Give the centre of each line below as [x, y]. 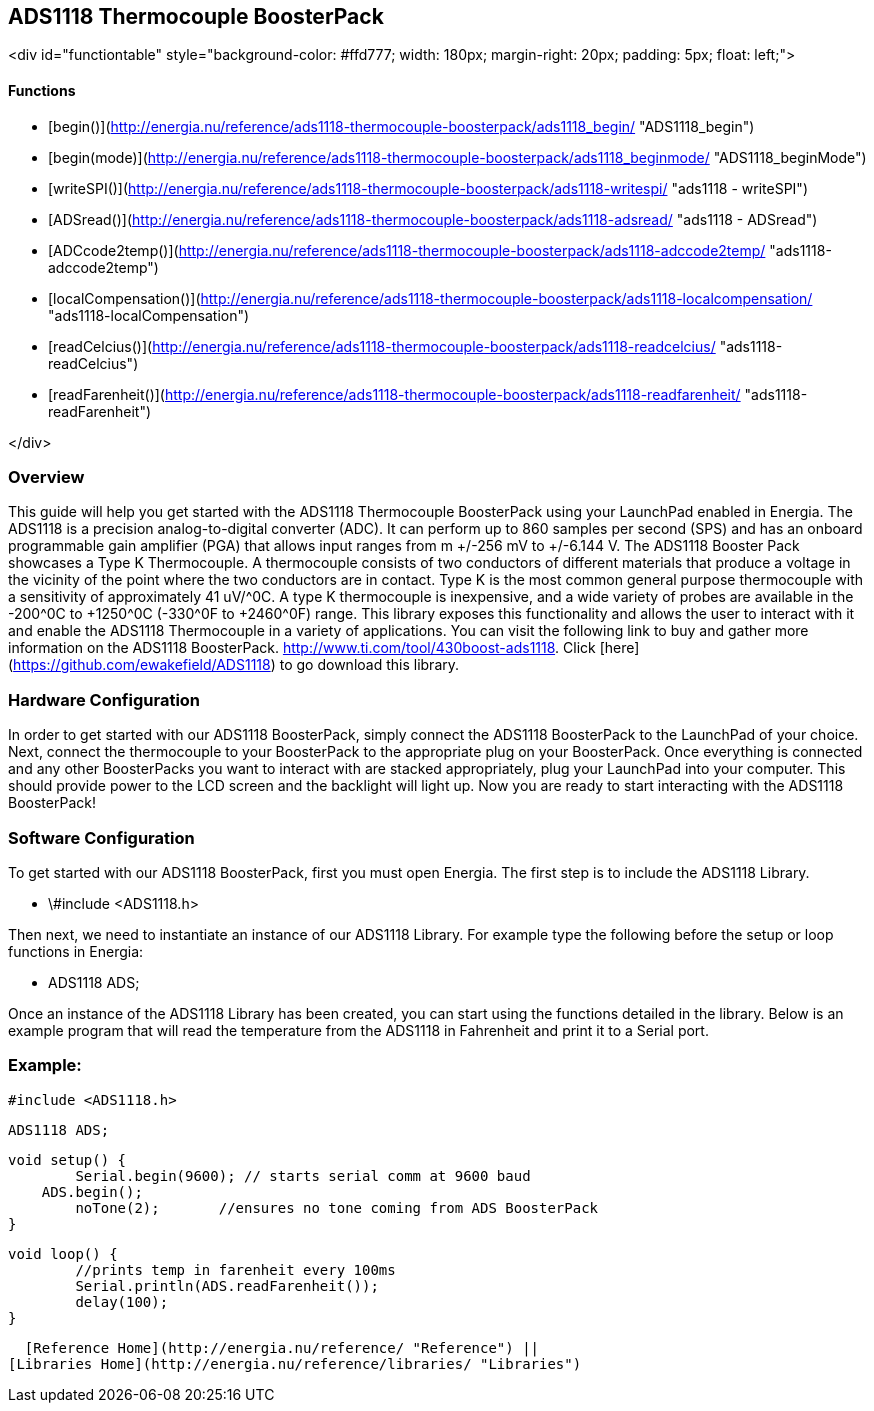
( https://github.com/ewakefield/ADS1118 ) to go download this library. [234, 665]
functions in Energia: [76, 951]
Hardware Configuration [104, 699]
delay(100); [122, 1301]
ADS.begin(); [92, 1191]
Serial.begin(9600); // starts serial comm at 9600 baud [303, 1175]
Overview [46, 477]
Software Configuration [101, 837]
